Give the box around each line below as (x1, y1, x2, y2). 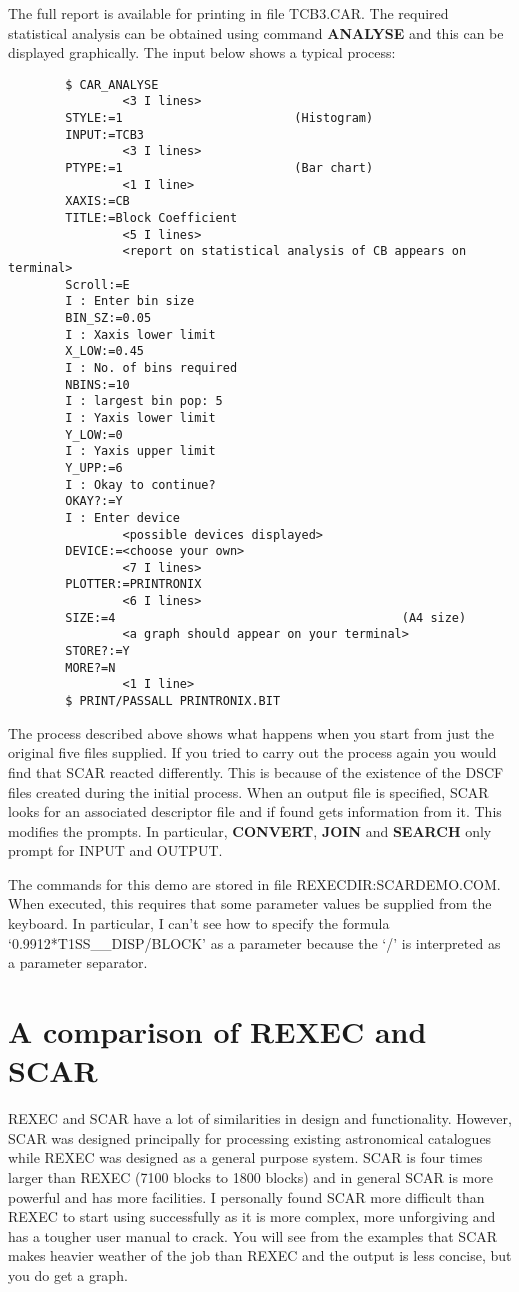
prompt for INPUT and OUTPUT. (8, 840, 223, 861)
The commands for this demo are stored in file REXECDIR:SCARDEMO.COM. (8, 873, 501, 894)
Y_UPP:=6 (65, 460, 123, 475)
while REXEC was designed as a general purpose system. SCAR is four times (8, 1147, 483, 1168)
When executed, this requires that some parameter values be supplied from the (8, 893, 492, 914)
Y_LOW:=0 (65, 427, 123, 442)
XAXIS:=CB (65, 194, 130, 209)
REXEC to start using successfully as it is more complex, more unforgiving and (8, 1206, 496, 1227)
